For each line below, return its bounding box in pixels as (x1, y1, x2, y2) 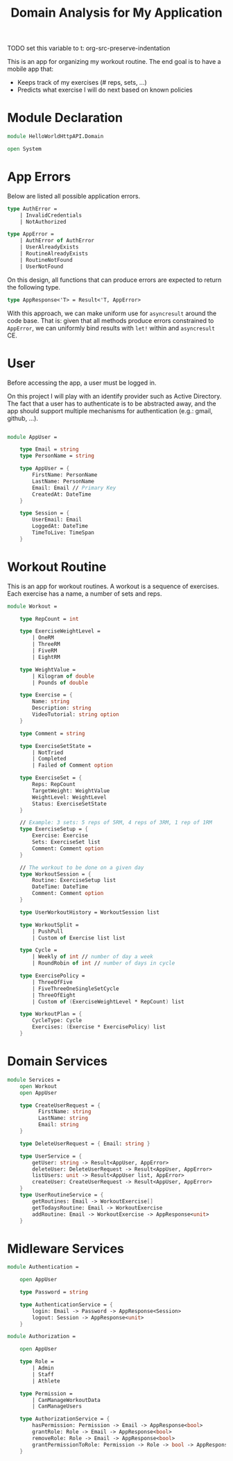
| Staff (32, 1371, 54, 1378)
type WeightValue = (19, 666, 76, 673)
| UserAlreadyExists (19, 244, 79, 251)
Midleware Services (7, 1241, 125, 1256)
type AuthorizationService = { (19, 1415, 110, 1423)
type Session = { (19, 510, 70, 517)
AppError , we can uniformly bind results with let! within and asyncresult (7, 324, 215, 332)
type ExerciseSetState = (19, 742, 92, 749)
